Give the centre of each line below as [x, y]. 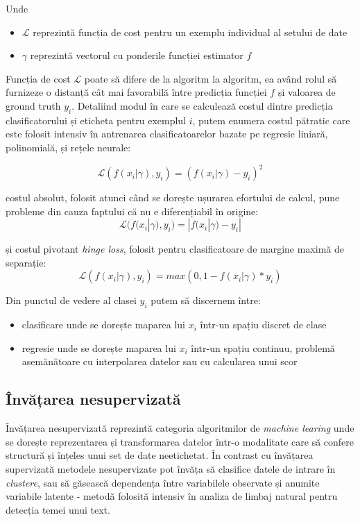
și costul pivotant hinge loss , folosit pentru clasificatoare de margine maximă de [175, 249]
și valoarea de [307, 92]
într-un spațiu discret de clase [263, 325]
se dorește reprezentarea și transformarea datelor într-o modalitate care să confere [180, 441]
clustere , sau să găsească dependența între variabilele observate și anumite [163, 482]
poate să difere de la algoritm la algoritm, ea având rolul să [211, 78]
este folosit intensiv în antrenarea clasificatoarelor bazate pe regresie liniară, [167, 134]
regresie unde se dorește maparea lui [99, 347]
